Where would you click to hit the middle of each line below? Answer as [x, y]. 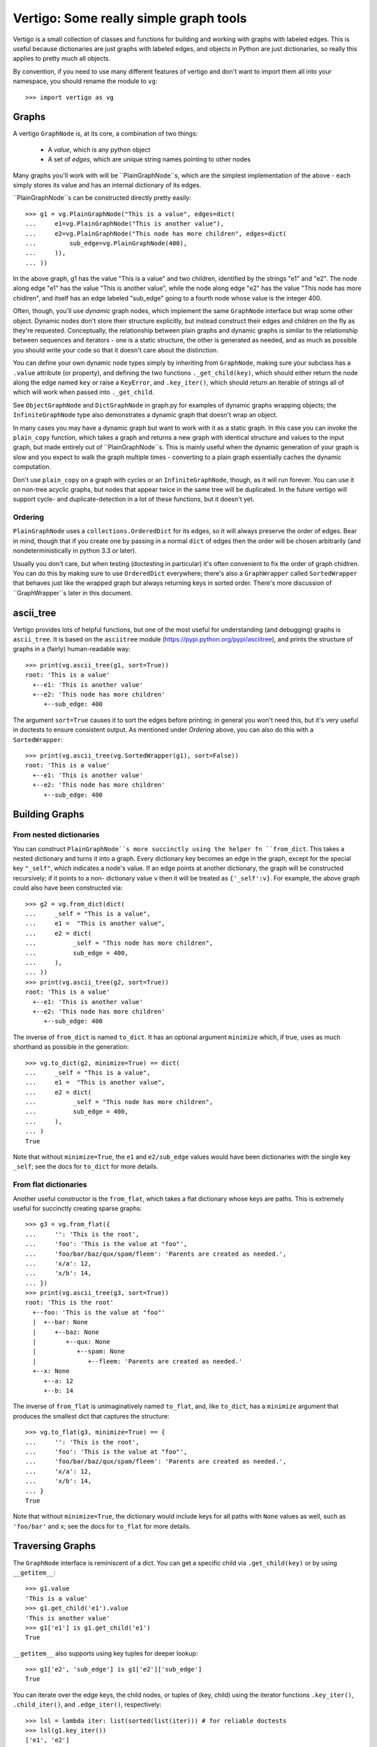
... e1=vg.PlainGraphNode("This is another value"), [125, 224]
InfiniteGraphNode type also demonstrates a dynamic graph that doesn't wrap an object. [145, 415]
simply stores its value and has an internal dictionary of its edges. [107, 184]
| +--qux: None [71, 1342]
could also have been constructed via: [68, 888]
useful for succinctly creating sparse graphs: [77, 1208]
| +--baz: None [66, 1332]
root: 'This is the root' [70, 1303]
